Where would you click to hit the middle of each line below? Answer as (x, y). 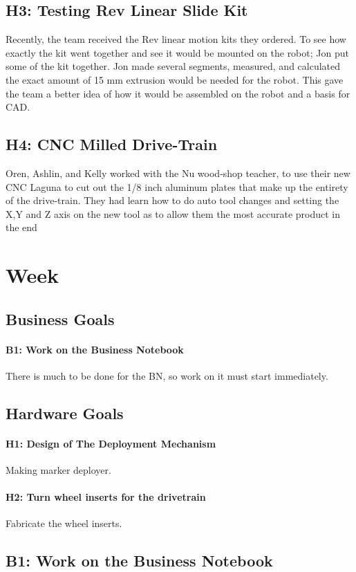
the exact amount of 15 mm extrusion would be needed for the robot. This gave (175, 79)
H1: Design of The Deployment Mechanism (111, 443)
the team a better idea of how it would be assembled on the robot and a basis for (178, 93)
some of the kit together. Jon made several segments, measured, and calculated (173, 66)
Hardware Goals (65, 413)
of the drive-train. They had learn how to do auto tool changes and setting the (172, 200)
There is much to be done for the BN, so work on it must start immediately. (167, 375)
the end (21, 227)
